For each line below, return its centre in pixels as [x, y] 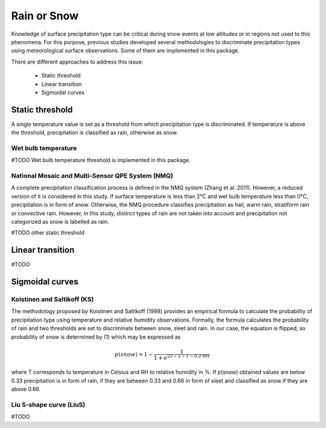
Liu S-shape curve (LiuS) [48, 404]
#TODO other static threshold [48, 233]
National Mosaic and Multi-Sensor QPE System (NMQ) [92, 176]
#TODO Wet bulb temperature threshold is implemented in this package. [101, 160]
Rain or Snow [45, 16]
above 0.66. [26, 389]
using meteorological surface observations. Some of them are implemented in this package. [125, 51]
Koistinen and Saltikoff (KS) [53, 299]
